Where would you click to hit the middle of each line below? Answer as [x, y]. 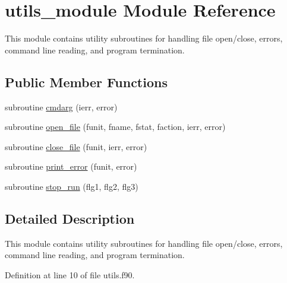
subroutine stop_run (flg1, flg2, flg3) [72, 186]
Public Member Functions [86, 82]
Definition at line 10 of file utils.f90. [70, 274]
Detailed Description [70, 218]
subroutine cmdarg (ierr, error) [61, 106]
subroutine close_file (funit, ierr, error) [76, 146]
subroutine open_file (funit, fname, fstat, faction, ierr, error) [115, 127]
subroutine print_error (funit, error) [71, 166]
